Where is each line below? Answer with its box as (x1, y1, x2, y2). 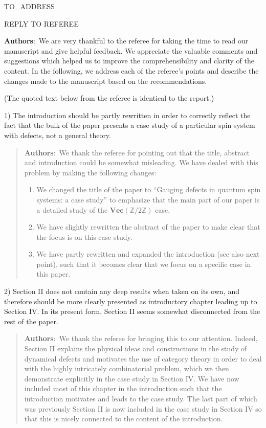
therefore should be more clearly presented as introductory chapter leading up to (4, 296, 257, 306)
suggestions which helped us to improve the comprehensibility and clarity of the (4, 55, 254, 66)
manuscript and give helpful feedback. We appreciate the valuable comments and (4, 45, 258, 56)
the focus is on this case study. (36, 231, 132, 242)
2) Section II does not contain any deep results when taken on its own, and (4, 286, 239, 297)
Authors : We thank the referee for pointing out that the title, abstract (24, 147, 250, 157)
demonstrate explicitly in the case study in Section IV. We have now (24, 373, 239, 384)
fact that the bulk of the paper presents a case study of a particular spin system (4, 120, 255, 130)
